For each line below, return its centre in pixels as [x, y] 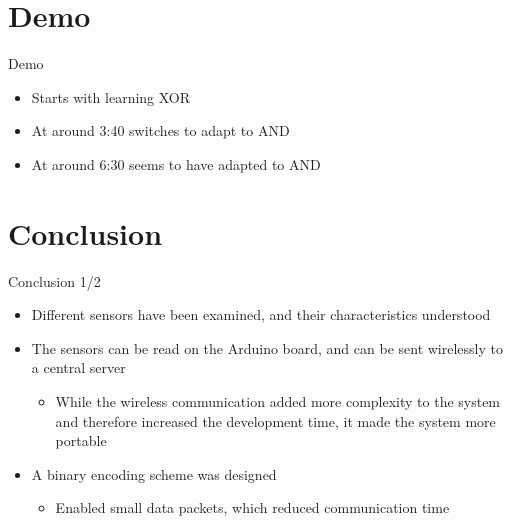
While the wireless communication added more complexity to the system [278, 401]
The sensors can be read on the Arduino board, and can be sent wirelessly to [267, 347]
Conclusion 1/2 [54, 280]
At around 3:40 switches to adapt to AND [160, 130]
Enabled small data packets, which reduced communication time [252, 507]
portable [81, 440]
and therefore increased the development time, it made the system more [275, 420]
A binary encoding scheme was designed [154, 473]
